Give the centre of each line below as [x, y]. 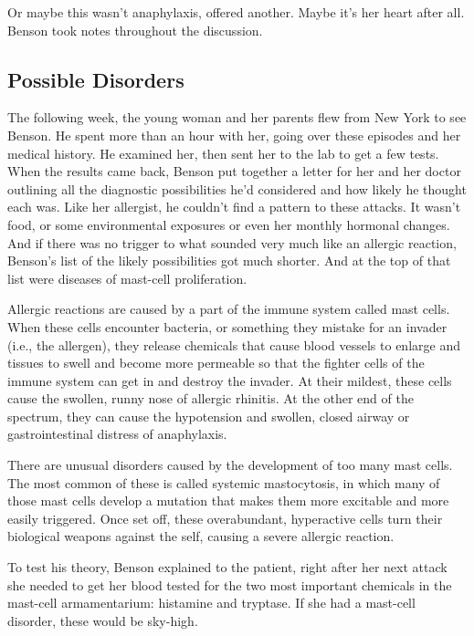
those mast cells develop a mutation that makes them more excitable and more [228, 500]
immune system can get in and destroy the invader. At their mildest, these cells [230, 380]
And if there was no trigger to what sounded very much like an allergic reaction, [232, 242]
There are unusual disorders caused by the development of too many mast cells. [230, 465]
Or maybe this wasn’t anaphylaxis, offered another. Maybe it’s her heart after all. [236, 12]
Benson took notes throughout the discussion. [135, 30]
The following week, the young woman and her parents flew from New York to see [237, 117]
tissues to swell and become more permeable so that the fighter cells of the [216, 363]
